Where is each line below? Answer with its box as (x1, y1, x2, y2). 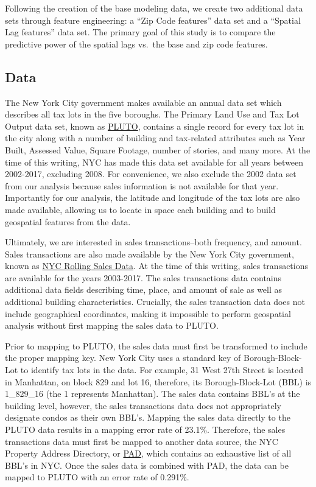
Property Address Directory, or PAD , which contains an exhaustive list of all (5, 447, 292, 460)
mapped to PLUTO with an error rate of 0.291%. (5, 471, 189, 483)
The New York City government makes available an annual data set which (5, 96, 282, 108)
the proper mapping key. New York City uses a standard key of (5, 351, 241, 364)
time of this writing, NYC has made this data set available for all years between (5, 155, 304, 168)
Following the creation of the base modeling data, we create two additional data (5, 2, 303, 14)
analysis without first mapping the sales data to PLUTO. (5, 319, 219, 332)
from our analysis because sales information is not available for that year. (5, 179, 279, 192)
